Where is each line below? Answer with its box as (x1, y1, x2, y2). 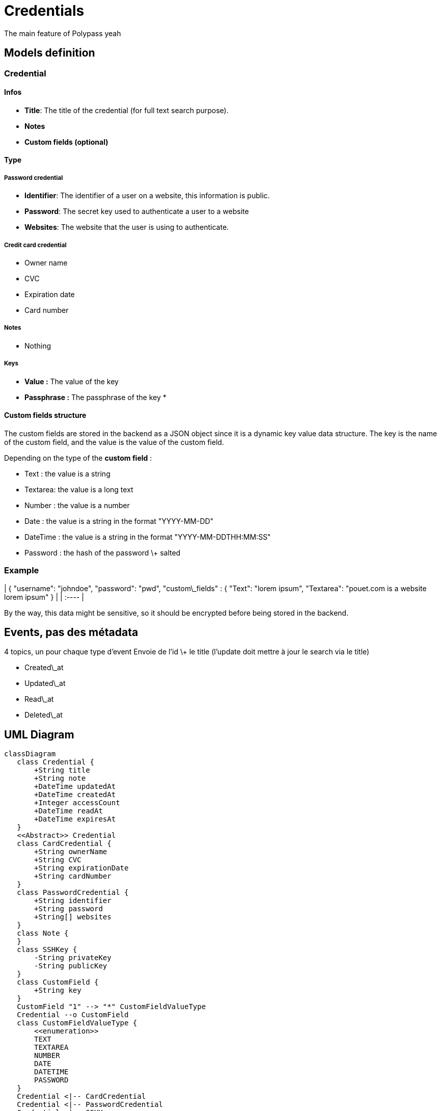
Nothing (24, 341, 51, 350)
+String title (34, 766, 90, 775)
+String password (34, 905, 103, 913)
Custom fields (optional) (24, 137, 108, 146)
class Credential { (17, 758, 95, 766)
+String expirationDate (34, 864, 129, 872)
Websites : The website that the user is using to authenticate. (24, 223, 229, 232)
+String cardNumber (34, 872, 112, 881)
